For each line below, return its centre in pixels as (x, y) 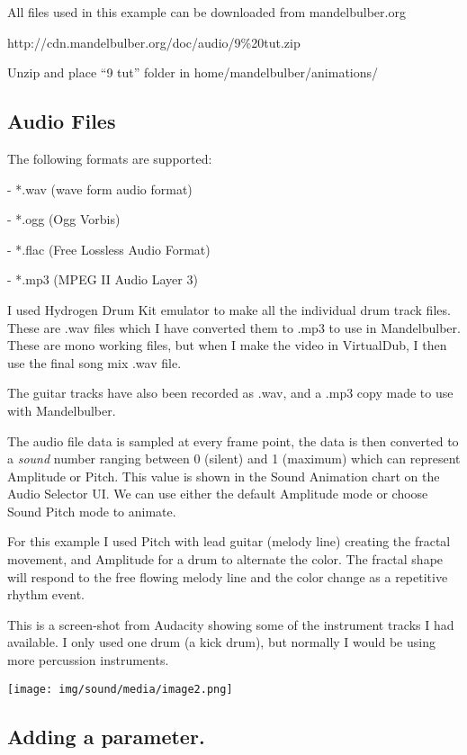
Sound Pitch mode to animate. (92, 511)
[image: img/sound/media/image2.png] (120, 689)
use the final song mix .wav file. (94, 362)
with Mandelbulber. (62, 410)
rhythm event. (46, 594)
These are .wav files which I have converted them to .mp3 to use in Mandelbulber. (234, 327)
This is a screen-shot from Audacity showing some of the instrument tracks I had (231, 624)
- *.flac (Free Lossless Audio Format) (109, 249)
